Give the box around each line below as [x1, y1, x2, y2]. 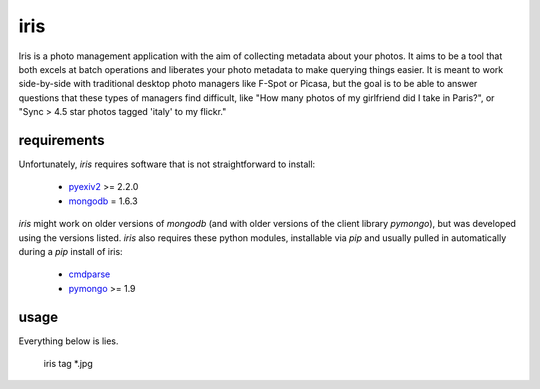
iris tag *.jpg [43, 358, 94, 370]
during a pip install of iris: [18, 245, 124, 257]
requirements [18, 131, 105, 149]
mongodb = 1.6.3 [68, 195, 139, 207]
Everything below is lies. [18, 335, 119, 347]
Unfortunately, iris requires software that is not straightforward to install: [18, 158, 316, 170]
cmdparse [68, 268, 111, 280]
